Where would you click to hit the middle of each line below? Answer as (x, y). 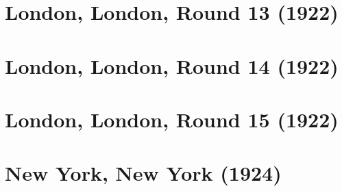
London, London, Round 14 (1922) (172, 65)
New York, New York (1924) (143, 173)
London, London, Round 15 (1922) (172, 119)
